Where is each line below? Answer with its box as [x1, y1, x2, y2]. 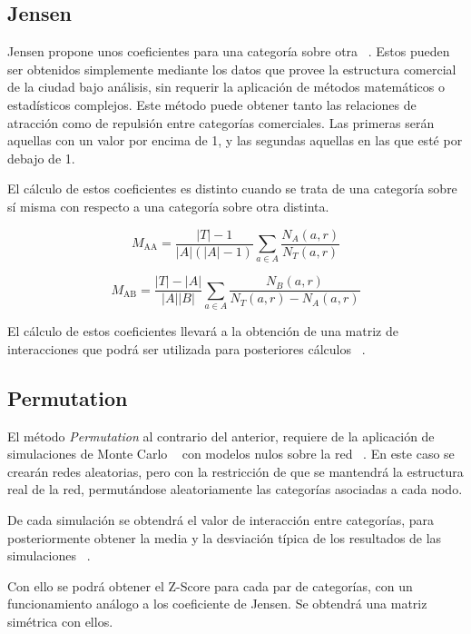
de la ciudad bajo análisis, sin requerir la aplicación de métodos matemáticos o [7, 77, 445, 96]
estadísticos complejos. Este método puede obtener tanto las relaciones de [7, 94, 417, 114]
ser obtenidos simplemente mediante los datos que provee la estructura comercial [7, 59, 456, 78]
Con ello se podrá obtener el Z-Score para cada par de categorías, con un [7, 576, 413, 595]
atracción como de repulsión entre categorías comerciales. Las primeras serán [7, 113, 435, 132]
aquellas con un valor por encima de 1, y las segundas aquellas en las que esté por [7, 131, 463, 150]
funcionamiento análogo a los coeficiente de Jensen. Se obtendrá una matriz [7, 594, 427, 613]
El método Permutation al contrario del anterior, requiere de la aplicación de [7, 426, 435, 445]
